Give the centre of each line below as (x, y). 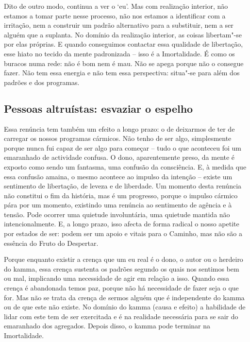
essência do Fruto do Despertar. (51, 243)
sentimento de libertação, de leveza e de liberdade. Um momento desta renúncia (123, 186)
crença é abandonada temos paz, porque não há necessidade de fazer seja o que (121, 288)
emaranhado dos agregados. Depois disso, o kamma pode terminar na (107, 326)
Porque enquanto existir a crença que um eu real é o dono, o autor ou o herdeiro (124, 259)
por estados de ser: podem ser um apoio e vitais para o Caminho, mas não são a (123, 233)
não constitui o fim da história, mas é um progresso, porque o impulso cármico (121, 195)
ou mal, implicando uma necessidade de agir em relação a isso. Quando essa (117, 278)
